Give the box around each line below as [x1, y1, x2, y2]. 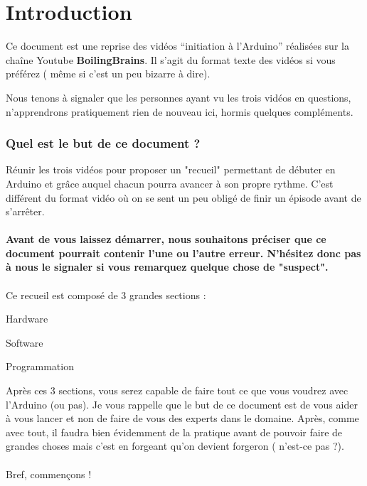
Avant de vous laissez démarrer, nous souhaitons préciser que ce [6, 232, 326, 247]
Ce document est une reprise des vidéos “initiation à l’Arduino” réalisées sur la [6, 38, 349, 53]
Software [6, 335, 43, 350]
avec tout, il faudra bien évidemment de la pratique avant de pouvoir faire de [6, 424, 343, 439]
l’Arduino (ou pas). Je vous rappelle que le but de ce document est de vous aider [6, 396, 358, 411]
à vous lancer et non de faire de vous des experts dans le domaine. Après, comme [6, 411, 359, 426]
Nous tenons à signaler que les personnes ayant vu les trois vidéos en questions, [6, 90, 351, 104]
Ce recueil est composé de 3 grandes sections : [6, 287, 206, 302]
